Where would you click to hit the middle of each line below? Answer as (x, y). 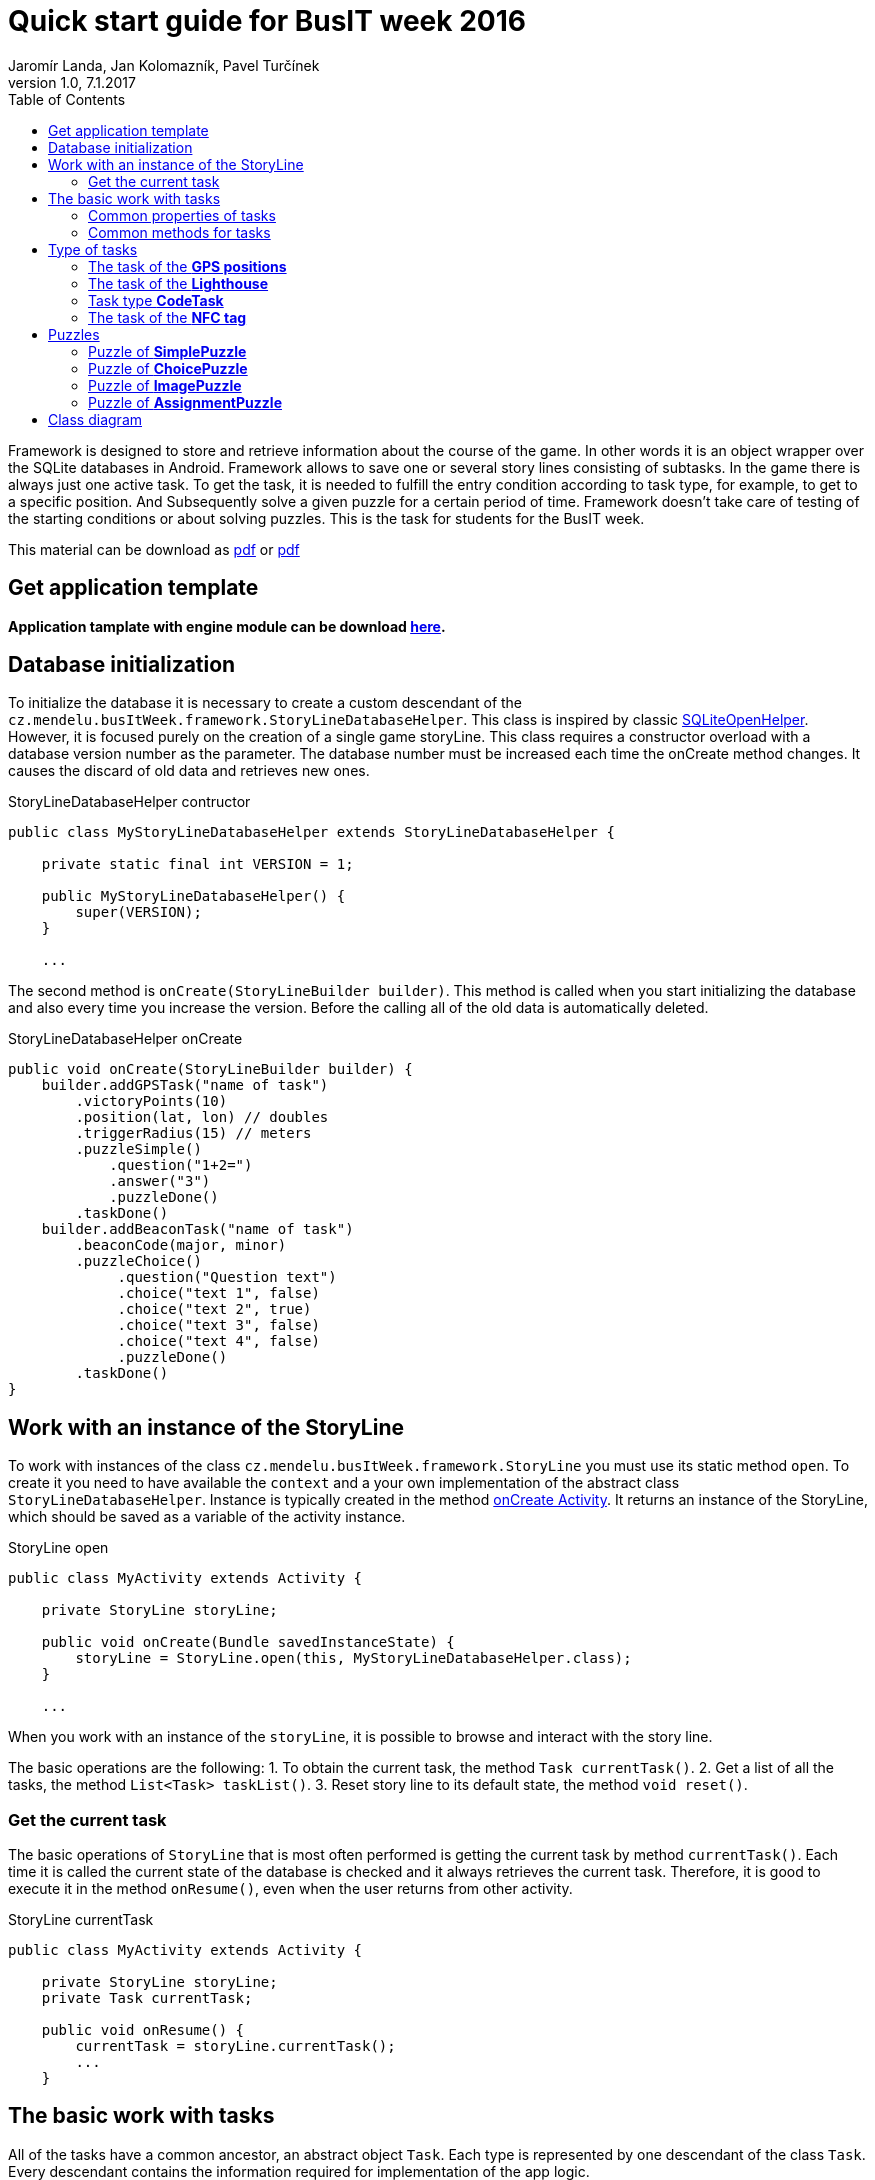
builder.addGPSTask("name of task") (185, 1085)
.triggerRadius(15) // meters (193, 1133)
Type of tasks (93, 249)
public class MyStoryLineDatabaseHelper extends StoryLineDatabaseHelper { (311, 832)
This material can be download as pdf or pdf (154, 549)
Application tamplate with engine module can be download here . (227, 626)
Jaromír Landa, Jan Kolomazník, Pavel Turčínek (164, 65)
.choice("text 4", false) (218, 1341)
